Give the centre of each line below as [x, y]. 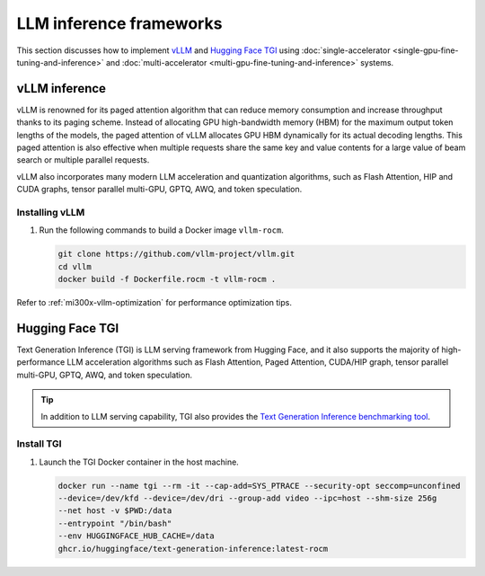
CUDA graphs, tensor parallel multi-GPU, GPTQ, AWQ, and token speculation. [159, 190]
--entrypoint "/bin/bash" [115, 523]
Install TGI [39, 444]
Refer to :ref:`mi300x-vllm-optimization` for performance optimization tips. [154, 303]
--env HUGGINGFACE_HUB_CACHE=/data [136, 536]
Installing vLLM [51, 212]
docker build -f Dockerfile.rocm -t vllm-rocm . [167, 279]
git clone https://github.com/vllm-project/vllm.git [176, 254]
